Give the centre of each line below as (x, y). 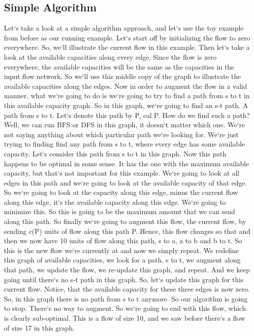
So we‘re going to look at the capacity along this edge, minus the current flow (121, 192)
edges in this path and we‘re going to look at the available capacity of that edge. (126, 182)
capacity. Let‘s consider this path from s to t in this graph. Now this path (115, 153)
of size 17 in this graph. (39, 327)
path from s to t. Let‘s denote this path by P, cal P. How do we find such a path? (127, 115)
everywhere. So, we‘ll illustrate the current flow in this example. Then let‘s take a (127, 47)
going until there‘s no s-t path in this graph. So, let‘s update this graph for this (124, 279)
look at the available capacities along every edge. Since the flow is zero (110, 56)
